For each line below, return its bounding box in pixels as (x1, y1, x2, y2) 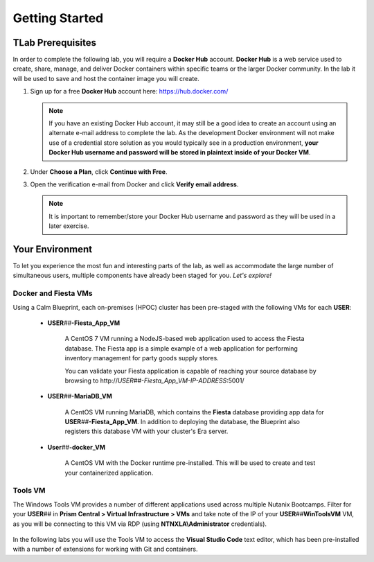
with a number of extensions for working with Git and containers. (12, 545, 198, 554)
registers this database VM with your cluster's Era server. (64, 427, 229, 436)
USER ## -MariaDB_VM (47, 392, 112, 401)
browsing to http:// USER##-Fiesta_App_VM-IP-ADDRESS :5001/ (64, 376, 245, 385)
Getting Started (12, 10, 104, 26)
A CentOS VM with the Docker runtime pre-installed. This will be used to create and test (64, 459, 316, 467)
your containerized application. (64, 468, 154, 477)
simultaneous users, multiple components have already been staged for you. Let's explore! (12, 271, 271, 280)
